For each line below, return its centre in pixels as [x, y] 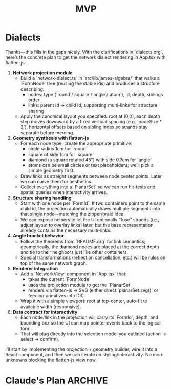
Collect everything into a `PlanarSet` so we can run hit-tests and [88, 187]
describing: [32, 89]
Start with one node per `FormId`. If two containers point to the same [93, 203]
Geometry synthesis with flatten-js [51, 138]
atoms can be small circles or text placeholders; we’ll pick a [91, 165]
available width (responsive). [51, 306]
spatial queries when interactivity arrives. [64, 192]
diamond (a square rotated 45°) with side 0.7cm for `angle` [90, 160]
